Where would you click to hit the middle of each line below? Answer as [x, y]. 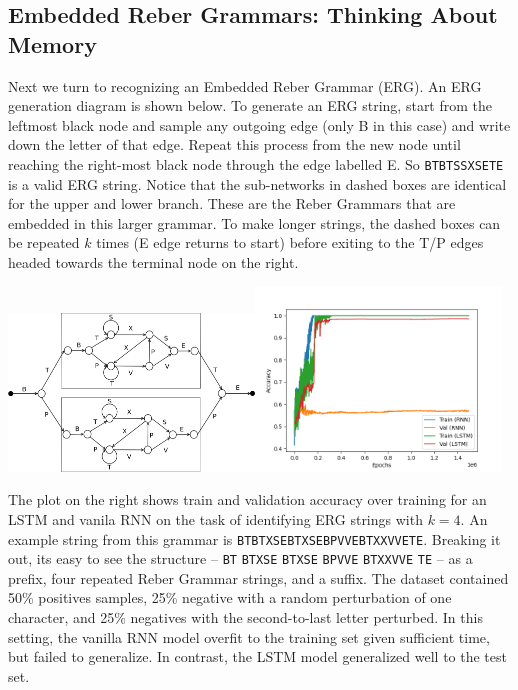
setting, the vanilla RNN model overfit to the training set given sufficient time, [249, 636]
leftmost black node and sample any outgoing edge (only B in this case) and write [259, 124]
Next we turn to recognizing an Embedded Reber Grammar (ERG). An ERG [245, 85]
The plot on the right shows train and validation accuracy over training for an [247, 499]
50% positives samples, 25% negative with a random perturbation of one [230, 597]
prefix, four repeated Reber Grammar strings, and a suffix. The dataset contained [258, 577]
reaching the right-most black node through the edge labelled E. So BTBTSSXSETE [256, 163]
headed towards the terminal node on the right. [153, 262]
